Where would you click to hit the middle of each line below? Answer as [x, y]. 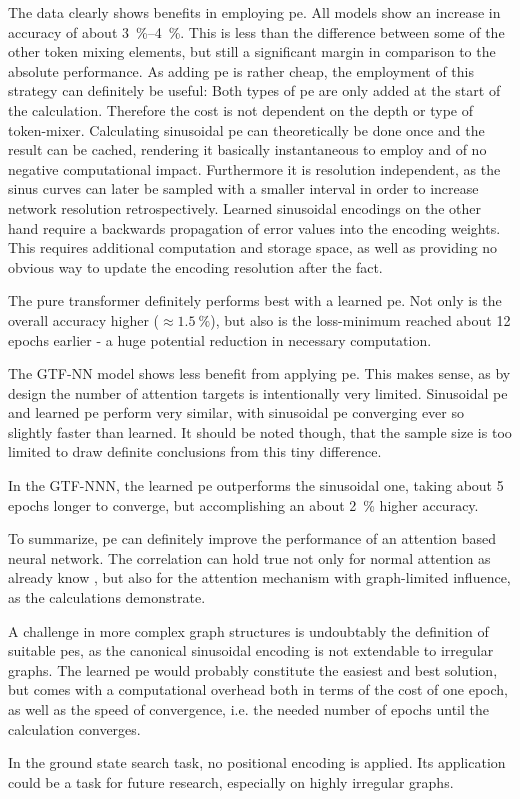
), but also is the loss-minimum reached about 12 [360, 319]
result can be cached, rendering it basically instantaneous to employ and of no [247, 149]
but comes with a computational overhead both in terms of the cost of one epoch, [258, 689]
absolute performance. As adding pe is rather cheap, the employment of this [241, 70]
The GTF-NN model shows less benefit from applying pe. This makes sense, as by [259, 373]
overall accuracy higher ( [84, 319]
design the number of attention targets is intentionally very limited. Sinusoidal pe [258, 392]
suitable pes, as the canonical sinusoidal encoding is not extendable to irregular [251, 650]
